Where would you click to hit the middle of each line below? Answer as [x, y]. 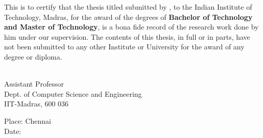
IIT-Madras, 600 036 [37, 104]
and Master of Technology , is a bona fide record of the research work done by [131, 27]
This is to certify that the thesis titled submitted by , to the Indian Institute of [128, 7]
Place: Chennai [28, 120]
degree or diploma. [33, 56]
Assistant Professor [34, 84]
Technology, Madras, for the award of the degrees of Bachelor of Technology [128, 17]
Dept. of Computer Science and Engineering [73, 93]
